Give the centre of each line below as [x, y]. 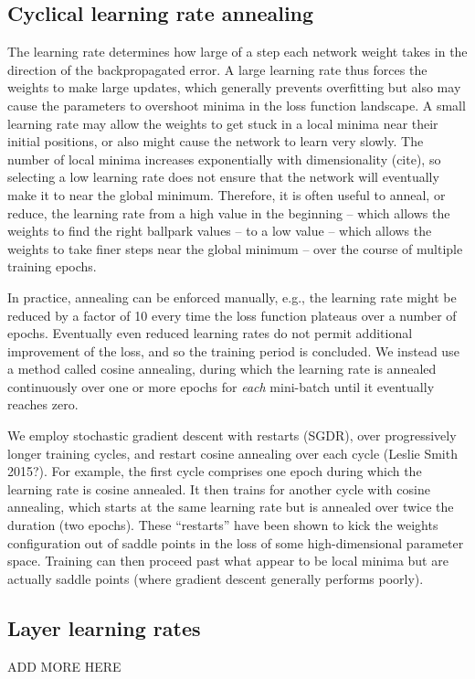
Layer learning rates [104, 627]
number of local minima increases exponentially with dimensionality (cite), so [224, 159]
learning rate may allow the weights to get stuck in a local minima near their [223, 123]
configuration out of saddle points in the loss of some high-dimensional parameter [236, 542]
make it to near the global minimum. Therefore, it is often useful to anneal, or [227, 194]
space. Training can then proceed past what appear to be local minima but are [228, 561]
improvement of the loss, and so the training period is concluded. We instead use [233, 350]
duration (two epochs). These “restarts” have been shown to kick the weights [223, 525]
